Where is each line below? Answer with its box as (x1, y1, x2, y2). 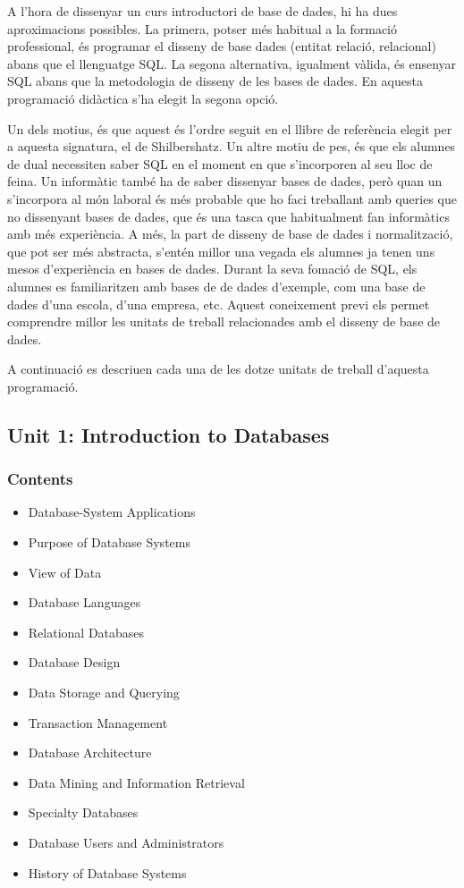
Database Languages (28, 593, 141, 612)
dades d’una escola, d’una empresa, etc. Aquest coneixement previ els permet (7, 294, 430, 313)
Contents (7, 468, 73, 490)
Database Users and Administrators (28, 833, 224, 851)
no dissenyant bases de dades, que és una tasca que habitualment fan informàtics (7, 207, 450, 225)
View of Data (28, 562, 102, 581)
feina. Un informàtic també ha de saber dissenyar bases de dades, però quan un (7, 172, 443, 190)
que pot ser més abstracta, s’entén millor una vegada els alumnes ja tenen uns (7, 241, 435, 260)
